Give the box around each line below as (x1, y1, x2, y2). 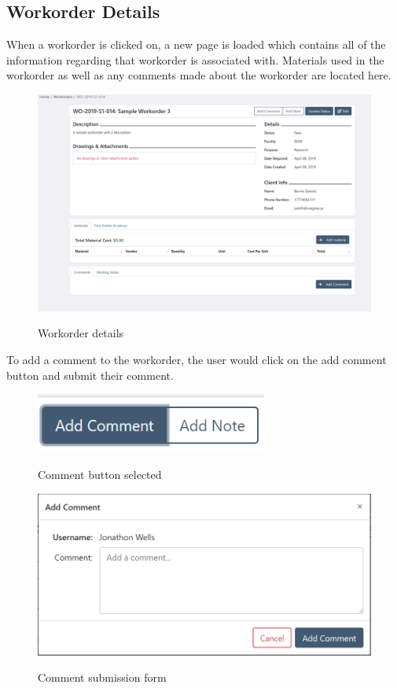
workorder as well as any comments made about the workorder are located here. (6, 67, 391, 83)
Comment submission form (38, 669, 167, 686)
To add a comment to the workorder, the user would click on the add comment (6, 351, 387, 367)
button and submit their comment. (6, 366, 174, 383)
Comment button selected (38, 466, 162, 483)
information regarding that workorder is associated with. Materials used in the (6, 51, 384, 68)
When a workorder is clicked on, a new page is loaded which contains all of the (6, 36, 386, 53)
